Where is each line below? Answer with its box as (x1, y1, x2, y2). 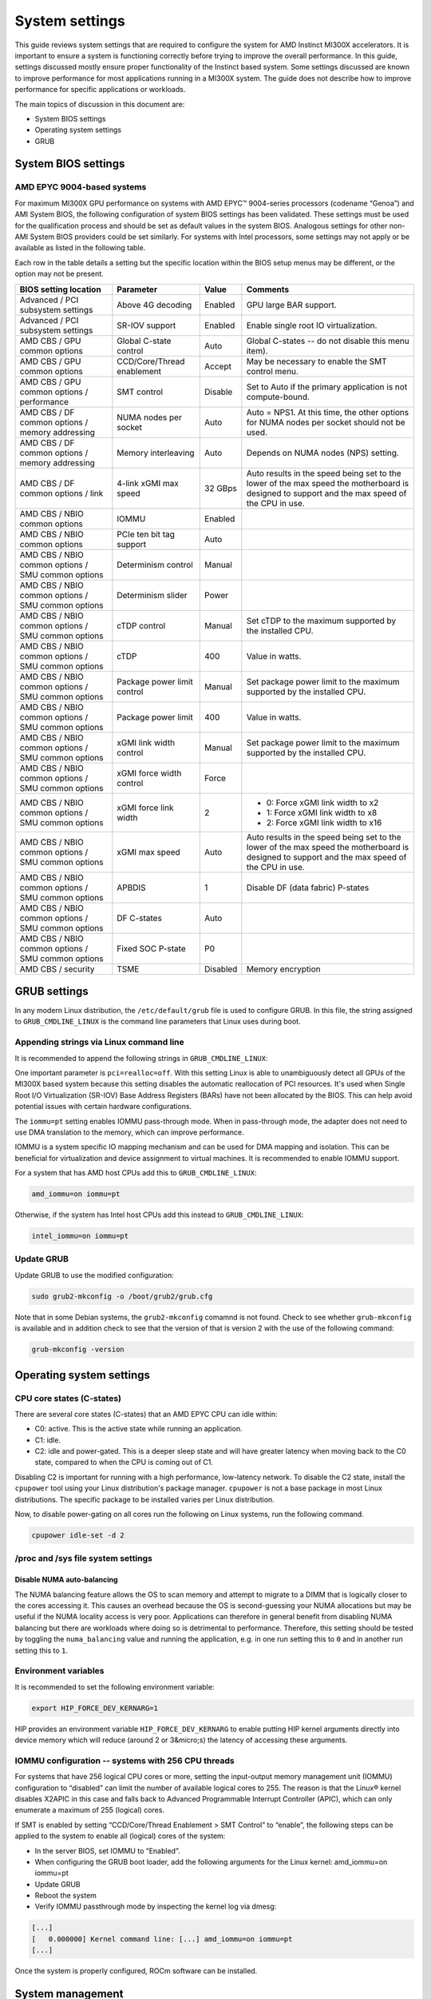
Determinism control (117, 559, 193, 570)
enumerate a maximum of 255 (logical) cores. (14, 1805, 165, 1815)
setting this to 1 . (14, 1646, 68, 1655)
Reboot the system (34, 1891, 97, 1901)
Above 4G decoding (117, 299, 192, 310)
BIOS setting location (19, 284, 101, 295)
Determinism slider (117, 589, 188, 600)
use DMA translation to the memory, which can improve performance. (14, 1127, 244, 1137)
